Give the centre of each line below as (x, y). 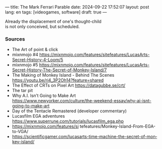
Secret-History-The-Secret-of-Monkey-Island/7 (59, 70)
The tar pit (22, 91)
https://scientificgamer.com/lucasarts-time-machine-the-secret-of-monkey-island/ (84, 139)
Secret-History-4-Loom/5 (37, 60)
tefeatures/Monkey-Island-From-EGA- (118, 126)
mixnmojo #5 (25, 65)
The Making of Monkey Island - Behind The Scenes (63, 75)
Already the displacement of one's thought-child (53, 21)
